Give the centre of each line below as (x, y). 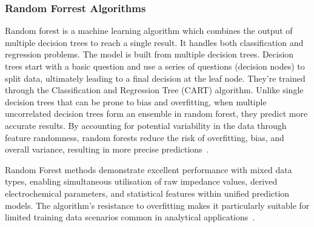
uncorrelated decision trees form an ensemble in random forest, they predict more (156, 113)
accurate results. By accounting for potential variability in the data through (146, 125)
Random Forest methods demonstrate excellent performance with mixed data (149, 169)
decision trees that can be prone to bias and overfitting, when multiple (136, 101)
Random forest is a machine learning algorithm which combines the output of (149, 31)
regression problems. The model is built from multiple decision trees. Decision (149, 54)
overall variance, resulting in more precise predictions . (107, 149)
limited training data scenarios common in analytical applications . (130, 217)
